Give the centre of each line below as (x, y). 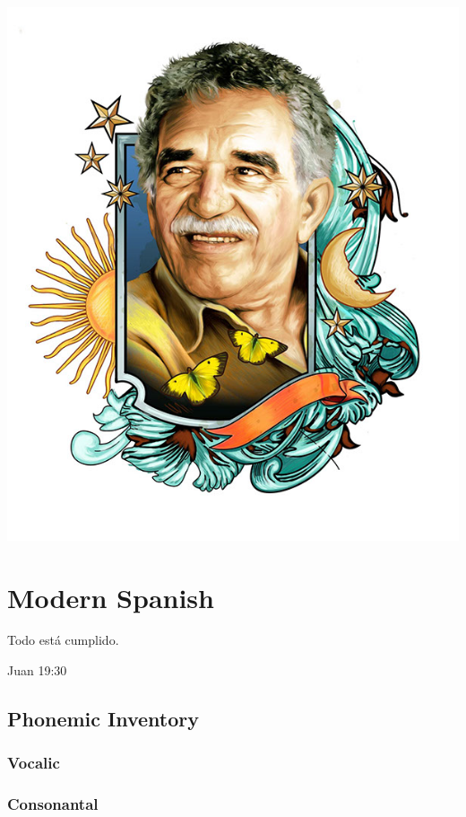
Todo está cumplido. (63, 640)
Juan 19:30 (37, 670)
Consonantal (53, 804)
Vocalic (34, 763)
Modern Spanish (111, 597)
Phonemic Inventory (104, 719)
